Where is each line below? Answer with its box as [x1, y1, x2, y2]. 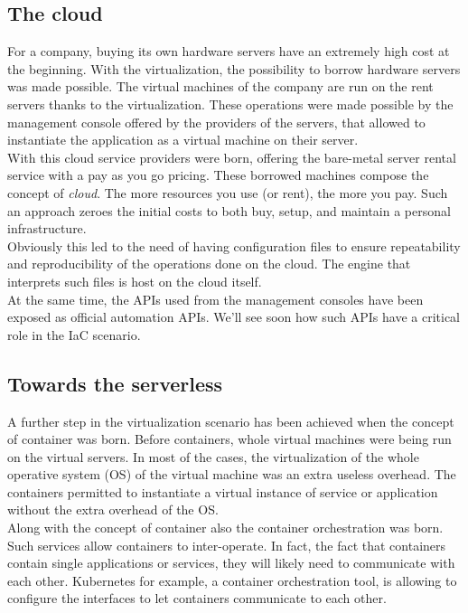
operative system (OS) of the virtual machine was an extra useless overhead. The [7, 465, 456, 484]
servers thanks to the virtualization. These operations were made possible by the [7, 94, 454, 113]
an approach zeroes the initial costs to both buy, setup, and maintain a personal [7, 201, 451, 220]
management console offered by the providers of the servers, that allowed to [7, 112, 426, 131]
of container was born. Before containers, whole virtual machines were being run [7, 429, 452, 448]
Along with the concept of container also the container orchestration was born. [7, 518, 444, 537]
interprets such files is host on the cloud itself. [7, 271, 262, 290]
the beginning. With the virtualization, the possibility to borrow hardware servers [7, 59, 461, 78]
